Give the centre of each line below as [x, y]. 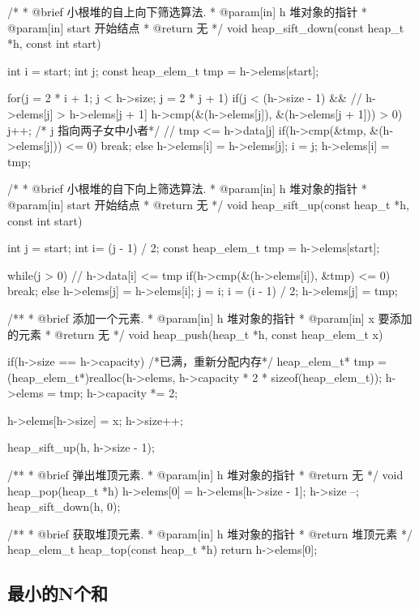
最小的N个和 [58, 593]
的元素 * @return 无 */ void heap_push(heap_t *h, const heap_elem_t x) [195, 334]
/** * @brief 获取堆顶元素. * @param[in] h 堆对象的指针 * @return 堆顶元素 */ [210, 533]
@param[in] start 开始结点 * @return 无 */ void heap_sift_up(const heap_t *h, [208, 204]
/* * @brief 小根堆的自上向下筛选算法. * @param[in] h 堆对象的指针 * [187, 11]
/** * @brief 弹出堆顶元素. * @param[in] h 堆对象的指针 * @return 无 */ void [205, 475]
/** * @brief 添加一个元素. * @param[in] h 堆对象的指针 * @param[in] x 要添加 [210, 317]
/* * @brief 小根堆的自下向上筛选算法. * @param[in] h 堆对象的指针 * [187, 189]
